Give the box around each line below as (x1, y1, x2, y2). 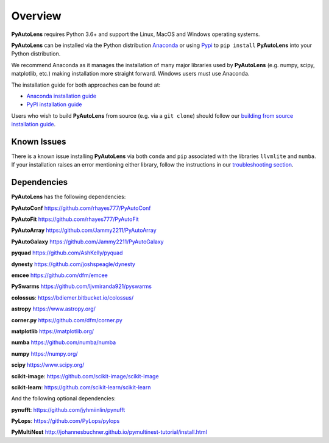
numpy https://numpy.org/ (11, 350, 79, 357)
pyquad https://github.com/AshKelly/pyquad (11, 249, 123, 256)
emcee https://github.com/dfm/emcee (11, 272, 108, 279)
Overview (11, 9, 62, 23)
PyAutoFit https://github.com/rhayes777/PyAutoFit (11, 215, 140, 223)
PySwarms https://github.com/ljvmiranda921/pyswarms (11, 283, 152, 290)
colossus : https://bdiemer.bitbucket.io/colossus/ (11, 294, 134, 301)
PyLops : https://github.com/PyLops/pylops (11, 417, 120, 425)
